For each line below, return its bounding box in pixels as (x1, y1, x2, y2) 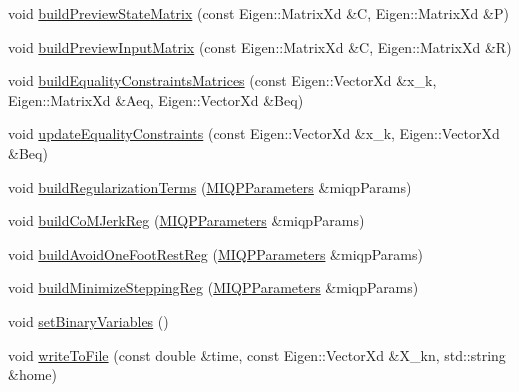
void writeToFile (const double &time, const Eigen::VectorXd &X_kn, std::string (8, 344, 506, 365)
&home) (8, 364, 57, 385)
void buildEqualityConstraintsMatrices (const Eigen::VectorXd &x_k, (8, 70, 437, 91)
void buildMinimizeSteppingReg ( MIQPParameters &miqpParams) (8, 277, 419, 298)
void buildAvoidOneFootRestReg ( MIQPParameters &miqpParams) (8, 243, 423, 264)
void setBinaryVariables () (8, 310, 169, 331)
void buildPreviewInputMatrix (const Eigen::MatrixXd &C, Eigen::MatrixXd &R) (8, 36, 512, 57)
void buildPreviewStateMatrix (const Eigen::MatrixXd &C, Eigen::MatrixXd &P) (8, 3, 509, 23)
